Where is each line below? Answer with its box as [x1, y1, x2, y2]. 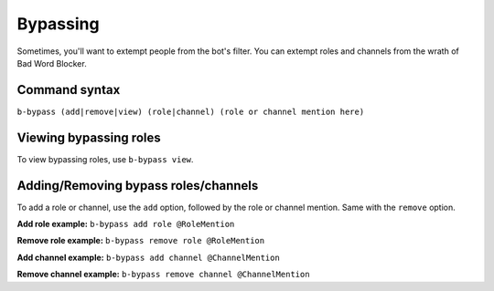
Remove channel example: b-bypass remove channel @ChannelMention [16, 269, 310, 280]
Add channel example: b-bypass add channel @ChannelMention [16, 252, 281, 263]
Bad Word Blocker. [16, 57, 87, 68]
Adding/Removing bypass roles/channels [16, 178, 259, 193]
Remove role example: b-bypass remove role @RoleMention [16, 235, 265, 246]
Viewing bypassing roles [16, 130, 161, 145]
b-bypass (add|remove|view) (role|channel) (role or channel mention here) [16, 106, 365, 117]
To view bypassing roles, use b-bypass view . [16, 153, 194, 164]
